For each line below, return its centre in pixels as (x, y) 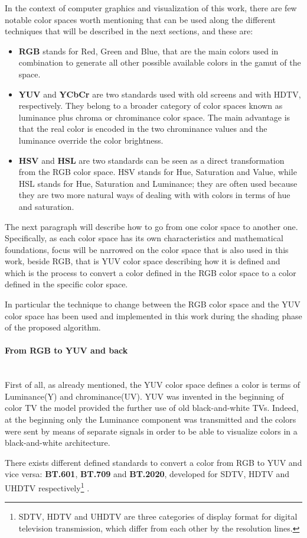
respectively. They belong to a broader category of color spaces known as (151, 106)
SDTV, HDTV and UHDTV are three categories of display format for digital (158, 516)
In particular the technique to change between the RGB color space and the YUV (153, 304)
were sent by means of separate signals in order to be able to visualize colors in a (151, 431)
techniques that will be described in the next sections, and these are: (129, 31)
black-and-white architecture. (58, 443)
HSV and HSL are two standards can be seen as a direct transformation (151, 160)
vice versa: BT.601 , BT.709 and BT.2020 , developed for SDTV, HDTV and (147, 474)
